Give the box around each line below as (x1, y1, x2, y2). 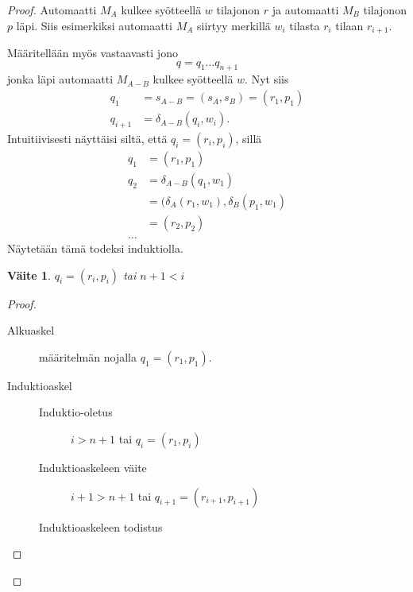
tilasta (289, 17, 320, 33)
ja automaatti (272, 2, 339, 17)
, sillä (235, 130, 262, 146)
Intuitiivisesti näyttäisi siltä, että (7, 130, 168, 146)
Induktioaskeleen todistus (39, 518, 163, 535)
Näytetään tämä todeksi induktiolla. (7, 240, 183, 257)
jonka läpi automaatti (7, 71, 114, 87)
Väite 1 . (7, 266, 51, 283)
